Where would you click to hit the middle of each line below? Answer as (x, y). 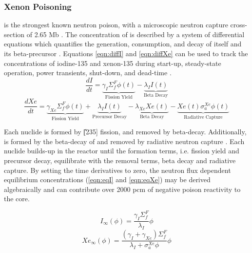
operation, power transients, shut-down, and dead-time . (88, 73)
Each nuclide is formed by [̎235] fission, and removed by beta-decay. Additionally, (125, 132)
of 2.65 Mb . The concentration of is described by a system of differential (136, 34)
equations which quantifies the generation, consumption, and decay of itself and (123, 44)
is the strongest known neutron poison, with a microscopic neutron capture (116, 25)
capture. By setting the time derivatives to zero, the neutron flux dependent (117, 170)
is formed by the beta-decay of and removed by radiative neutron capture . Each (124, 141)
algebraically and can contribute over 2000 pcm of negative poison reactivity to (122, 189)
